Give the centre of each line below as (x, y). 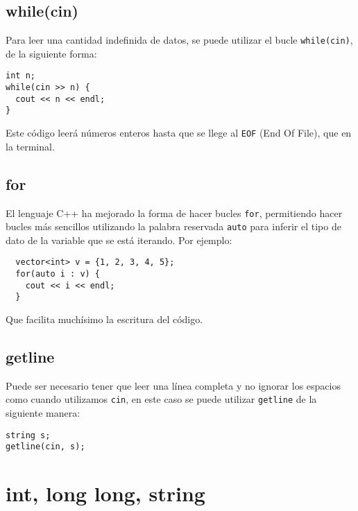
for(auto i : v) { (58, 274)
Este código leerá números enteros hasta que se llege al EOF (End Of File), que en (179, 133)
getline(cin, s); (45, 447)
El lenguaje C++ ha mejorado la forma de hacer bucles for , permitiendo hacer (174, 213)
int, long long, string (105, 493)
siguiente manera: (43, 413)
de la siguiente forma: (51, 53)
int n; (20, 76)
